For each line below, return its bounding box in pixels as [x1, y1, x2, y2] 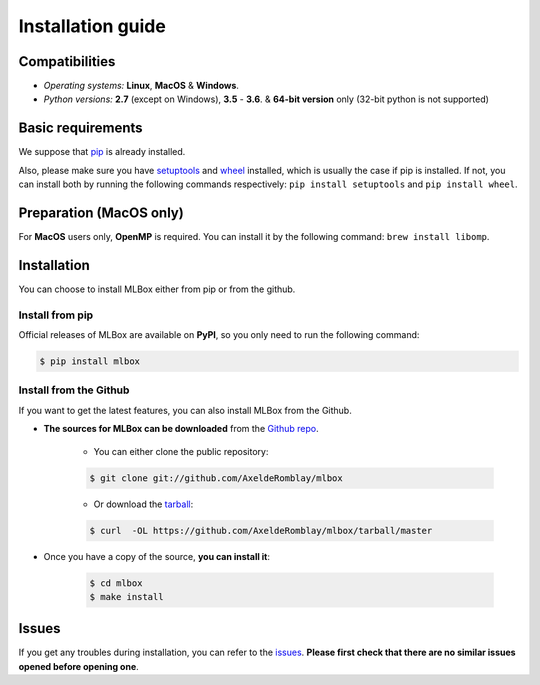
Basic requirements [18, 120, 144, 137]
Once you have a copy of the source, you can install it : [43, 550, 270, 562]
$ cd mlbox [89, 577, 143, 589]
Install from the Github [18, 383, 130, 397]
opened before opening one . [18, 660, 139, 672]
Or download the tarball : [93, 498, 194, 510]
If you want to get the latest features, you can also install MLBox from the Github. [18, 404, 352, 416]
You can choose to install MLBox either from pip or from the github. [18, 283, 296, 295]
